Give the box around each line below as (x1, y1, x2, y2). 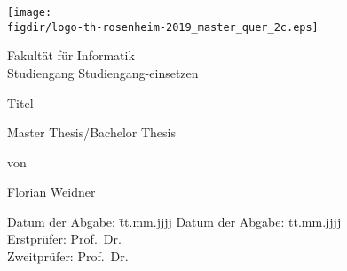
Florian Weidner (7, 182, 96, 201)
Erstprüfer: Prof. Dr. (7, 229, 122, 248)
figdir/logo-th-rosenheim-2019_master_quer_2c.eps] (7, 20, 319, 34)
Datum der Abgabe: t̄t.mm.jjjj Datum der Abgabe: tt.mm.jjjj (7, 212, 342, 230)
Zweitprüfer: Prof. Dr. (7, 247, 129, 266)
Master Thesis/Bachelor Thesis (7, 123, 177, 142)
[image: (7, 6, 52, 19)
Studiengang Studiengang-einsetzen (7, 63, 199, 81)
